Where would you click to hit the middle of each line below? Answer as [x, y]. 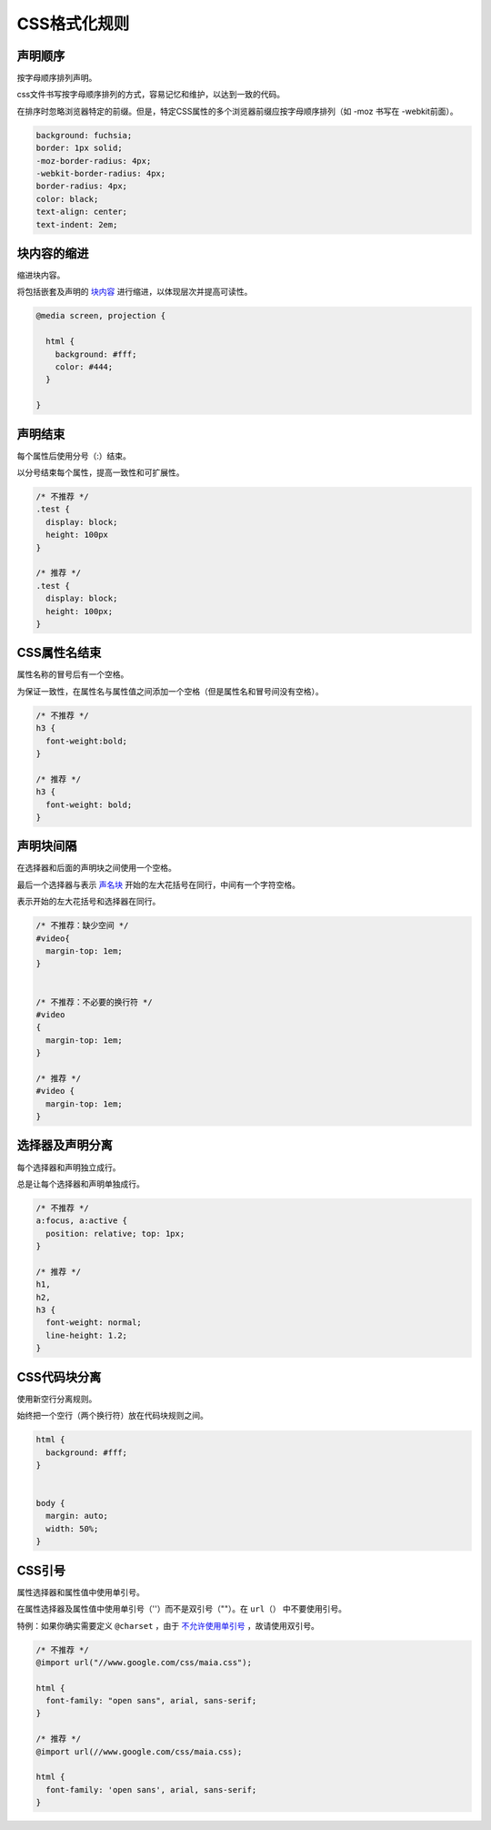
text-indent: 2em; [77, 224]
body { [50, 1503]
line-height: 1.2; [86, 1335]
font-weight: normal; [94, 1323]
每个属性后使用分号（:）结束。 [74, 456]
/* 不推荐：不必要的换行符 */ [95, 1002]
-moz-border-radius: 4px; [94, 161]
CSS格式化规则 [73, 24]
